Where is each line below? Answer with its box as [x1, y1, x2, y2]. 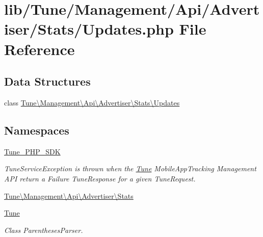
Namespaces [4, 122, 69, 138]
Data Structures [4, 73, 91, 89]
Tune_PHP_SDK [4, 146, 61, 156]
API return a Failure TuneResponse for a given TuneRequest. [4, 173, 196, 183]
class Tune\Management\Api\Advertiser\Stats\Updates [4, 97, 180, 108]
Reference [4, 38, 75, 59]
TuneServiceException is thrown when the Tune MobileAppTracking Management [4, 163, 256, 174]
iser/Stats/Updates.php [4, 18, 174, 39]
